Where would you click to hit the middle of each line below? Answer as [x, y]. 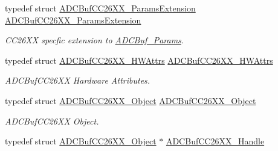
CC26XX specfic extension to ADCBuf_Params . [95, 40]
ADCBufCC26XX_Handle [215, 141]
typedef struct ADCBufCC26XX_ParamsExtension [100, 8]
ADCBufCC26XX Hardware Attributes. [78, 80]
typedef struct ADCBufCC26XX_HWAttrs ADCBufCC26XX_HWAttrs [139, 60]
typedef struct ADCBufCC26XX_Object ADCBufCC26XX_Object [131, 100]
